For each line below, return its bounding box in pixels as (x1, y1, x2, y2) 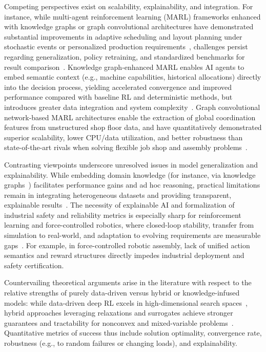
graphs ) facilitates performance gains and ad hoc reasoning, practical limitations (4, 179, 260, 190)
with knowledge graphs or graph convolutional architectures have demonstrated (4, 21, 254, 32)
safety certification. (4, 260, 64, 270)
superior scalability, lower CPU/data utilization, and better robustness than (4, 132, 243, 142)
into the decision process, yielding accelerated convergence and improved (4, 81, 232, 92)
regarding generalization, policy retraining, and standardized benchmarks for (4, 51, 245, 62)
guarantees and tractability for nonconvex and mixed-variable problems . (4, 317, 234, 328)
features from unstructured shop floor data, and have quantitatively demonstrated (4, 122, 262, 133)
